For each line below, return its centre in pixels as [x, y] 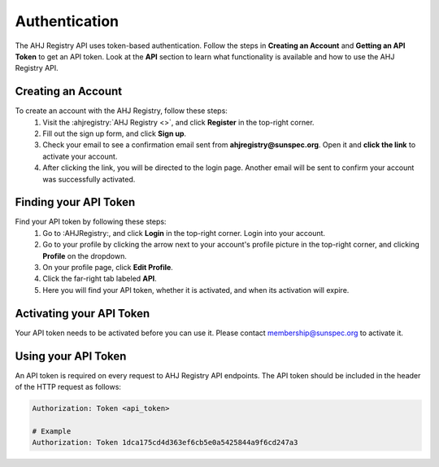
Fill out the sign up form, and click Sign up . [115, 133]
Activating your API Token [83, 313]
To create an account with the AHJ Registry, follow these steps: [121, 111]
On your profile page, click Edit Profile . [108, 268]
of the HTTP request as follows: [68, 387]
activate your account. [80, 156]
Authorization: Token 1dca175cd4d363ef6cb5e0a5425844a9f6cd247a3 [165, 443]
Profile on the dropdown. [85, 255]
